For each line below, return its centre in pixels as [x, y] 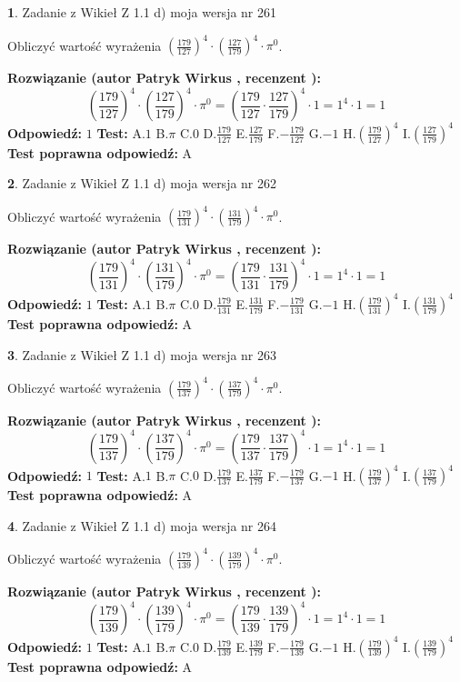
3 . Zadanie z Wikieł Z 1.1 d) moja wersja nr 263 [142, 354]
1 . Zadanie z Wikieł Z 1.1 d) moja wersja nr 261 [142, 12]
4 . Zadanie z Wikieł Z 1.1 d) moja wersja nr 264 [142, 525]
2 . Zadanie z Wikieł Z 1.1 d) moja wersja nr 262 [142, 183]
